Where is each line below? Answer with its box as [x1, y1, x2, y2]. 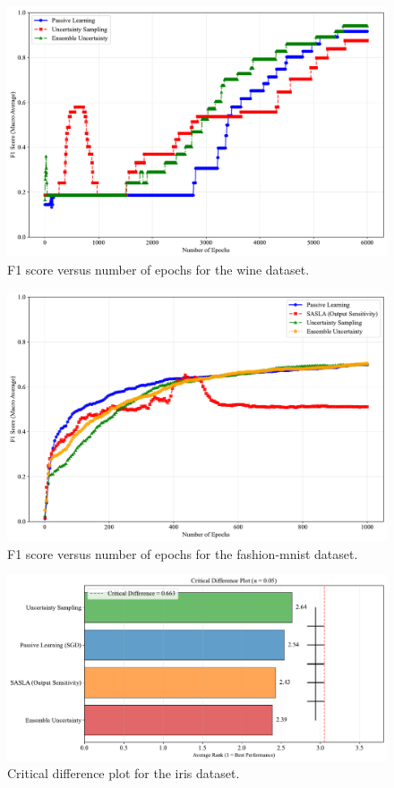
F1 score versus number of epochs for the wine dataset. [7, 260, 310, 279]
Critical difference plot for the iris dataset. [7, 764, 240, 783]
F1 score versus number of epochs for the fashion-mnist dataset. [7, 544, 358, 563]
